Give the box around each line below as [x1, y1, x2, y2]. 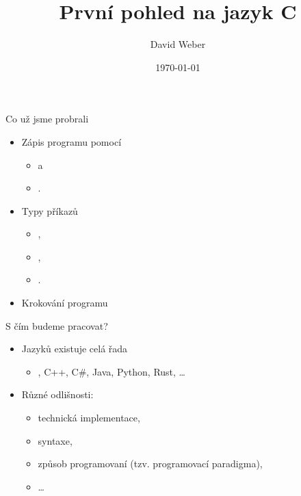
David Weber [150, 37, 206, 51]
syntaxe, [38, 433, 73, 447]
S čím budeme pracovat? [5, 318, 108, 332]
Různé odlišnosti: [21, 387, 94, 402]
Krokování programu [21, 296, 108, 310]
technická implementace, [38, 410, 140, 425]
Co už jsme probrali [5, 112, 89, 126]
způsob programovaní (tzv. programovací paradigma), [38, 456, 263, 471]
